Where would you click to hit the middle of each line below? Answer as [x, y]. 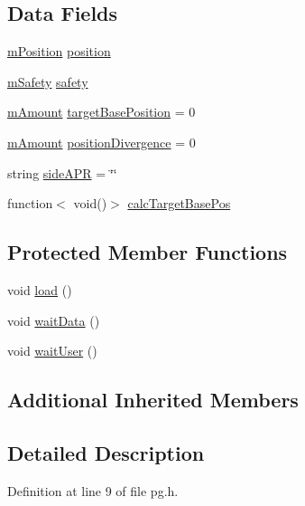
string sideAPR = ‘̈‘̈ [62, 172]
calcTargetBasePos [179, 203]
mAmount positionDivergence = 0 [102, 142]
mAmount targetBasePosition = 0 [102, 112]
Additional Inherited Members [153, 400]
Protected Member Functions [148, 252]
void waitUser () [52, 351]
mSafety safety [48, 81]
